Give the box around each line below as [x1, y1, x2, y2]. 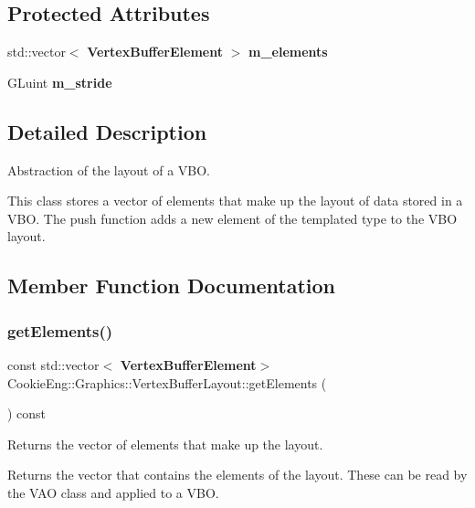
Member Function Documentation [7, 271, 336, 300]
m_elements [248, 42, 328, 61]
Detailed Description [7, 117, 207, 145]
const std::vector [7, 355, 100, 374]
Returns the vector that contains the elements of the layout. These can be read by [7, 465, 468, 484]
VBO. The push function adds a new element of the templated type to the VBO [7, 208, 458, 228]
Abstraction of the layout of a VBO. [7, 160, 210, 179]
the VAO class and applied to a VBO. [7, 482, 219, 502]
